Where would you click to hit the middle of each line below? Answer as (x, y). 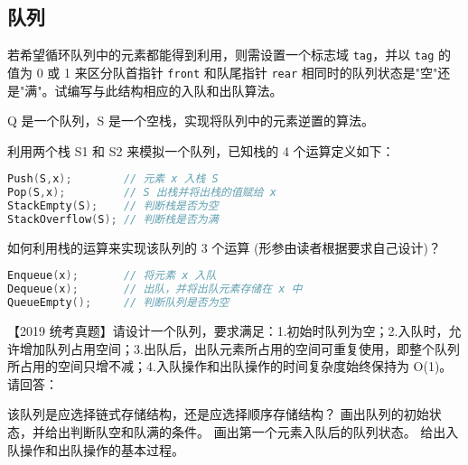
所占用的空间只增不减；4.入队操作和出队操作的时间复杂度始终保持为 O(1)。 (230, 366)
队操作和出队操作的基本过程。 (96, 449)
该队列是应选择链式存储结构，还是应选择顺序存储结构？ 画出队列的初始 (218, 414)
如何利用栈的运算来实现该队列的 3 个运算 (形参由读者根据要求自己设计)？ (224, 247)
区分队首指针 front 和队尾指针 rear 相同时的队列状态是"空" (262, 72)
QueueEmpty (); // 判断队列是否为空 (118, 303)
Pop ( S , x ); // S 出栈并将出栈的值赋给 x (142, 193)
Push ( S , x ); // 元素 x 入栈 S (113, 179)
